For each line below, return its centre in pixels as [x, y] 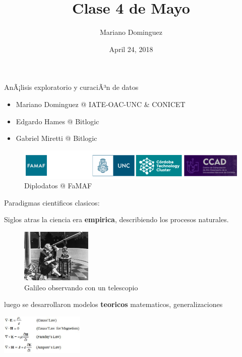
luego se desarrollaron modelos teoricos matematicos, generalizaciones [113, 304]
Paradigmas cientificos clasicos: [52, 202]
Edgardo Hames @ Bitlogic [57, 121]
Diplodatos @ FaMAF [58, 186]
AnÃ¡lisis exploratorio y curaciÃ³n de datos [71, 87]
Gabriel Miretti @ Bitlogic [56, 138]
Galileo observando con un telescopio [81, 287]
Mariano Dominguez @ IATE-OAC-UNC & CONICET [101, 104]
